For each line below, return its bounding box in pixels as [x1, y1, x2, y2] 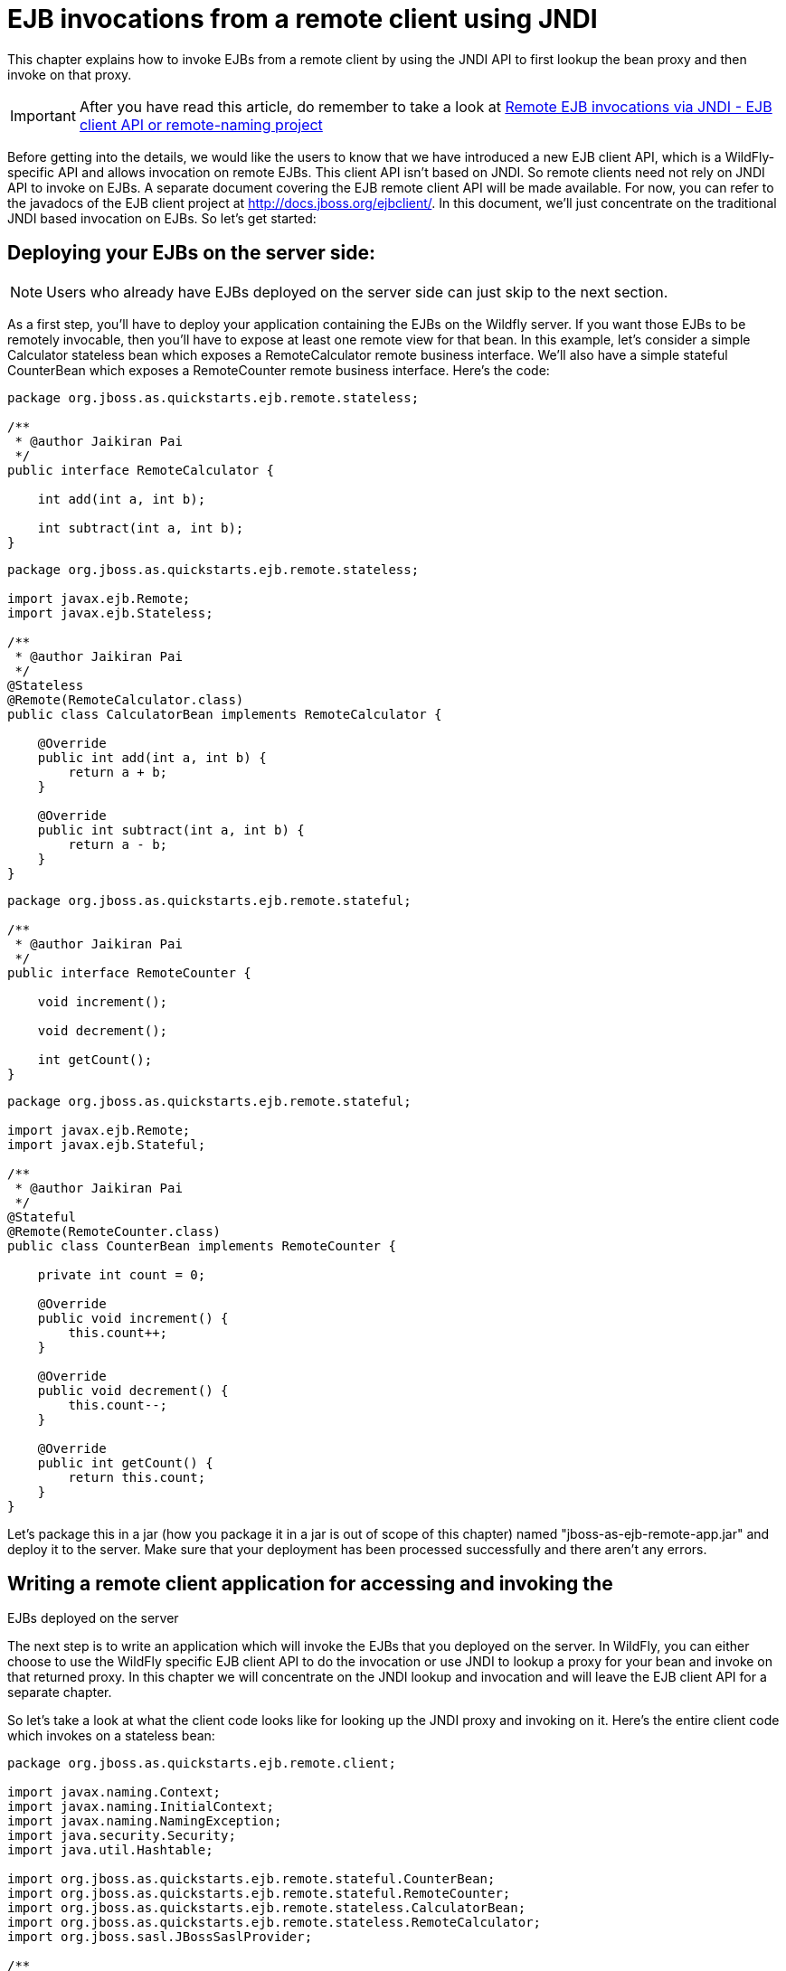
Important [10, 106, 76, 125]
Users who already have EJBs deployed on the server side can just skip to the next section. [46, 282, 668, 301]
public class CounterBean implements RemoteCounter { [7, 1238, 396, 1253]
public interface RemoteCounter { [7, 965, 251, 980]
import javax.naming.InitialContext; [7, 1799, 275, 1815]
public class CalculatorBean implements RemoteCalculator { [7, 706, 442, 721]
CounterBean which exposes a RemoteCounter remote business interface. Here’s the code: [7, 362, 550, 378]
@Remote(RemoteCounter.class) [7, 1223, 222, 1239]
